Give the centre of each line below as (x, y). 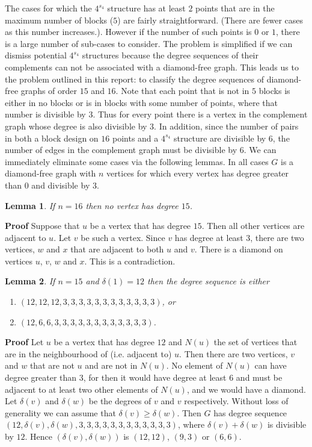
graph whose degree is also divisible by (76, 126)
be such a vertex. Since (123, 237)
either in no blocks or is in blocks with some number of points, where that (141, 102)
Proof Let (24, 342)
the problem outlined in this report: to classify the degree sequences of (135, 79)
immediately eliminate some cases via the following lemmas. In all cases (137, 161)
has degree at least (209, 237)
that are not (52, 365)
